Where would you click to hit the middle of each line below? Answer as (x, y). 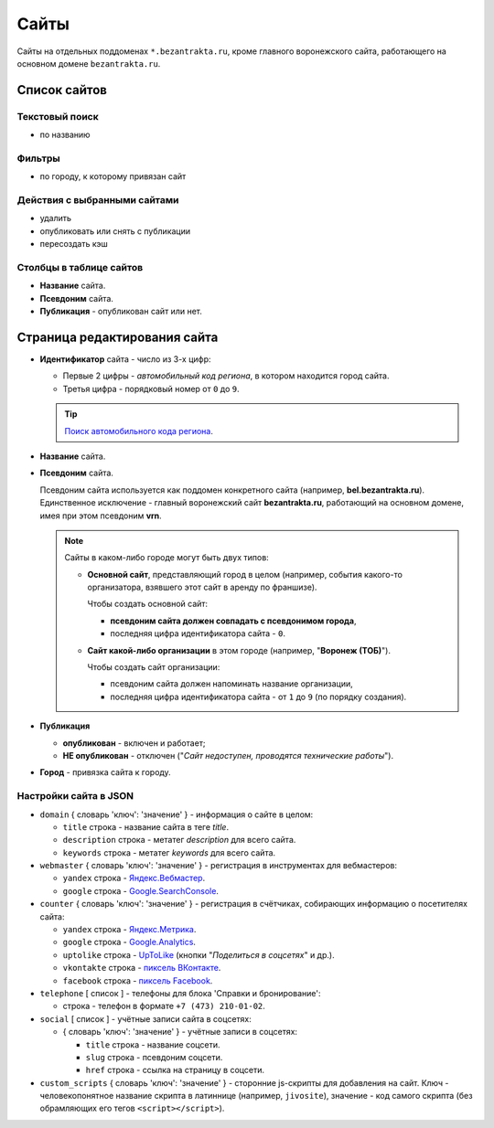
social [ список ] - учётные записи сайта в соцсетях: (145, 1018)
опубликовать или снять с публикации (115, 231)
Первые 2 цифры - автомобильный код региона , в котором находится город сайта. (226, 376)
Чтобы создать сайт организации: (154, 667)
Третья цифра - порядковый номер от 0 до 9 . (151, 388)
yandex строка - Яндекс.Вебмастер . (134, 878)
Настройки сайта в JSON (75, 796)
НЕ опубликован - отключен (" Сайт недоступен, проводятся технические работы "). (228, 755)
